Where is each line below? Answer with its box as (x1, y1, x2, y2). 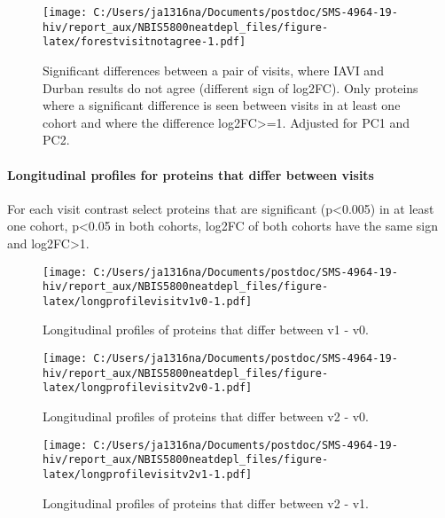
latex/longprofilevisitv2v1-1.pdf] (43, 467, 253, 481)
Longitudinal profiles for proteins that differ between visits (7, 165, 374, 184)
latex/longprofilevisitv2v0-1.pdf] (43, 381, 253, 395)
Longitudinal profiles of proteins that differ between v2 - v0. (43, 407, 369, 426)
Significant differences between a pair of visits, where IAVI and (43, 60, 384, 79)
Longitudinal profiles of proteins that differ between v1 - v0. (43, 320, 369, 339)
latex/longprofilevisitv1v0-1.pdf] (43, 294, 253, 308)
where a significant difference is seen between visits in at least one (43, 96, 401, 114)
